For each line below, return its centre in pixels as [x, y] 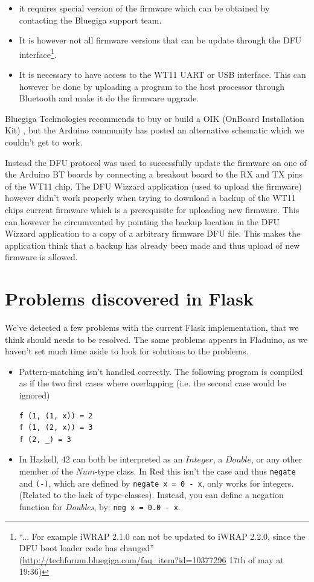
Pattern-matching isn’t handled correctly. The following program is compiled [161, 371]
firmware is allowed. [41, 257]
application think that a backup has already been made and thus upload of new [152, 245]
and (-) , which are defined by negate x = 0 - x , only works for [139, 483]
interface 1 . [38, 53]
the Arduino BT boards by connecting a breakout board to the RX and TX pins [154, 174]
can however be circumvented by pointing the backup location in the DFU [143, 221]
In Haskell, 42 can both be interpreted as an [101, 459]
